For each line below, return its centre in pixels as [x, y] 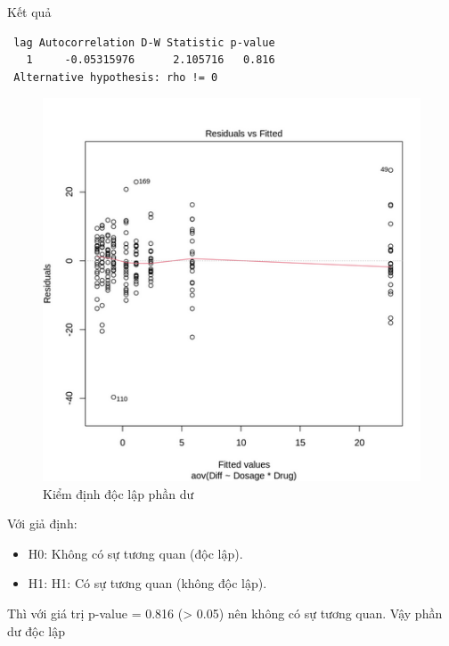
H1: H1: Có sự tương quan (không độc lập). [147, 583]
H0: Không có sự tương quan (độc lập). [135, 553]
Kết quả [29, 12]
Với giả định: [42, 523]
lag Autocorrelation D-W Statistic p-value [144, 42]
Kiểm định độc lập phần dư [118, 493]
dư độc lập [36, 630]
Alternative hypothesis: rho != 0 [116, 77]
